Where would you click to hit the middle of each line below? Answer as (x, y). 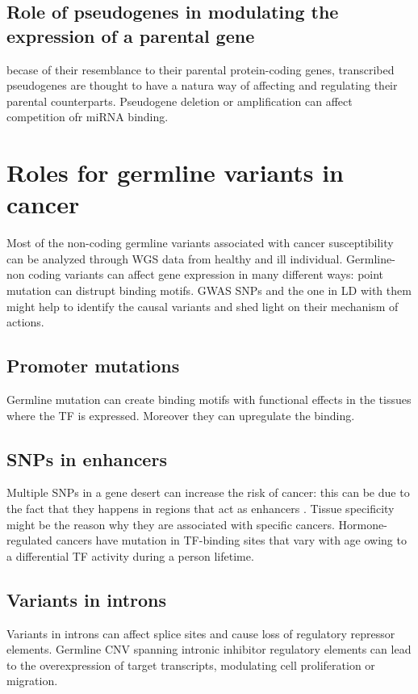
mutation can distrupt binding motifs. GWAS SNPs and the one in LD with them (209, 290)
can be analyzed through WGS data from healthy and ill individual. (175, 258)
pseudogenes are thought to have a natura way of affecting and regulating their (202, 85)
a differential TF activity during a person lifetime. (130, 555)
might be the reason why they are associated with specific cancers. (171, 524)
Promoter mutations (93, 366)
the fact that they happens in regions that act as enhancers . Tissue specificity (201, 509)
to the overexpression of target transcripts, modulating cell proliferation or (191, 665)
